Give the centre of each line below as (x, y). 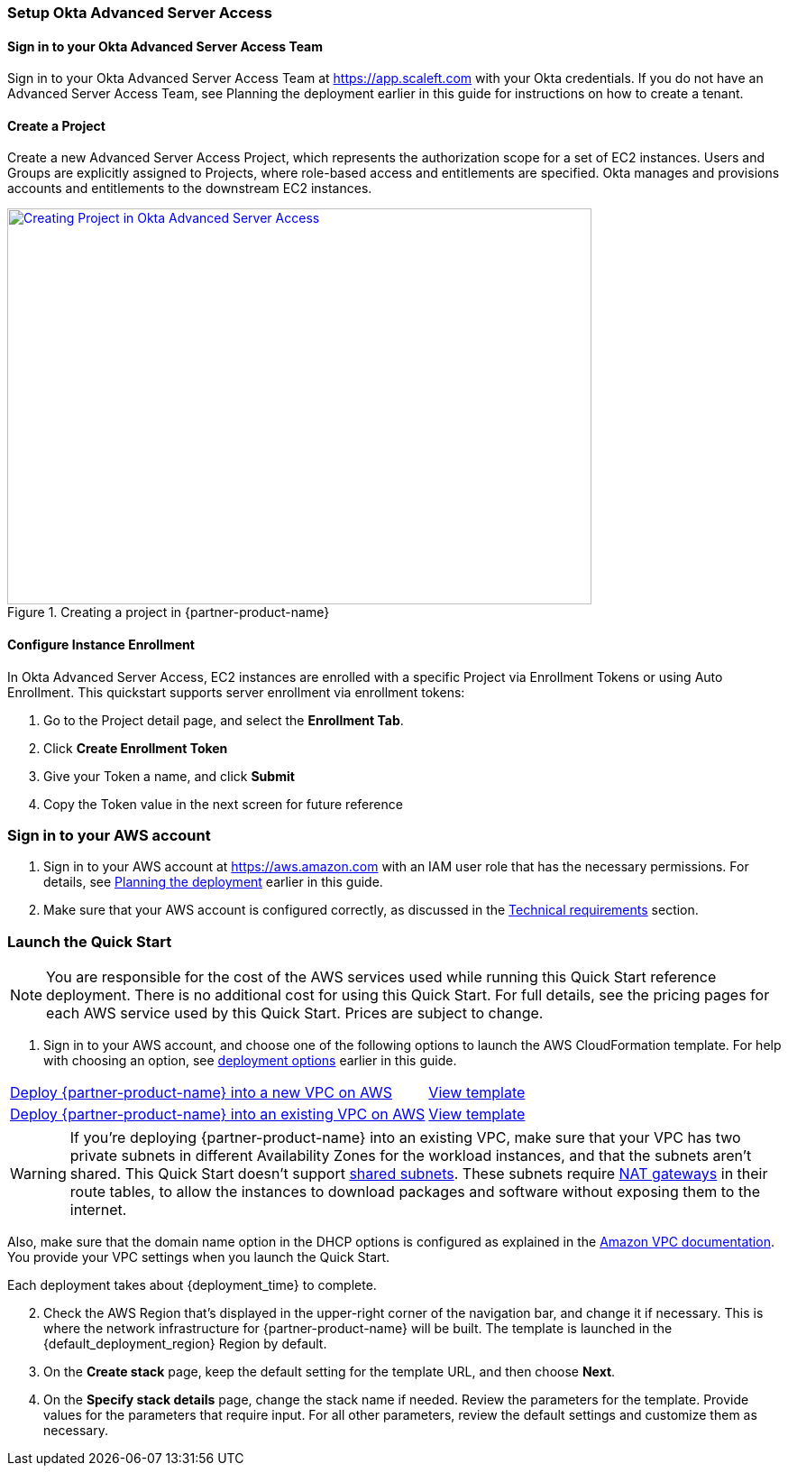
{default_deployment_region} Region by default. (185, 1344)
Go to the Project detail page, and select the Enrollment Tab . (224, 720)
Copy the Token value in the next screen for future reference (223, 804)
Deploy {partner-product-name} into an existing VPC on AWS (218, 1114)
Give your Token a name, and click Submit (169, 776)
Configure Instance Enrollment (101, 645)
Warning (38, 1174)
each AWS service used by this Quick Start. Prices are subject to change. (295, 1013)
